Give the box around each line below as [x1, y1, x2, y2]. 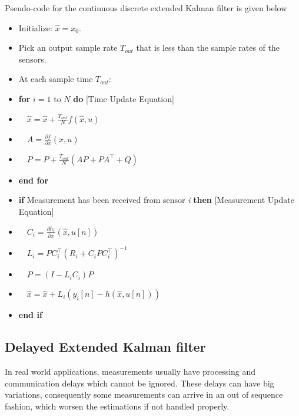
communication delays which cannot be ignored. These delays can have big [5, 376, 274, 389]
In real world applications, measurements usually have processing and [5, 365, 256, 378]
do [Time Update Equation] [73, 92, 174, 104]
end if [18, 309, 42, 321]
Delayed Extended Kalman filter [5, 338, 206, 356]
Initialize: [18, 21, 52, 34]
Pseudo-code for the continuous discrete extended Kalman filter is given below [5, 2, 287, 14]
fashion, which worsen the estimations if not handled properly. [5, 400, 230, 412]
